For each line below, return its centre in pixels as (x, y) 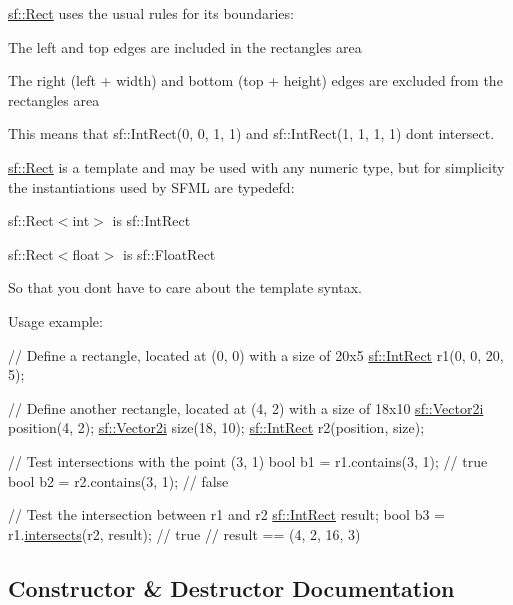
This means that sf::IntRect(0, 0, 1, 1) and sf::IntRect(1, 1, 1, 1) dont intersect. (251, 133)
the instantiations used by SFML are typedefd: (151, 186)
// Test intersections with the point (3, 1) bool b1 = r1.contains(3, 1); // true (248, 460)
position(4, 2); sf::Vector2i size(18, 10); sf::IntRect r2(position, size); (216, 427)
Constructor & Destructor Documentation (231, 587)
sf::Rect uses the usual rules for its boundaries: (151, 13)
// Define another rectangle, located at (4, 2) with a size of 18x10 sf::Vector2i (246, 407)
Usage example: (55, 320)
